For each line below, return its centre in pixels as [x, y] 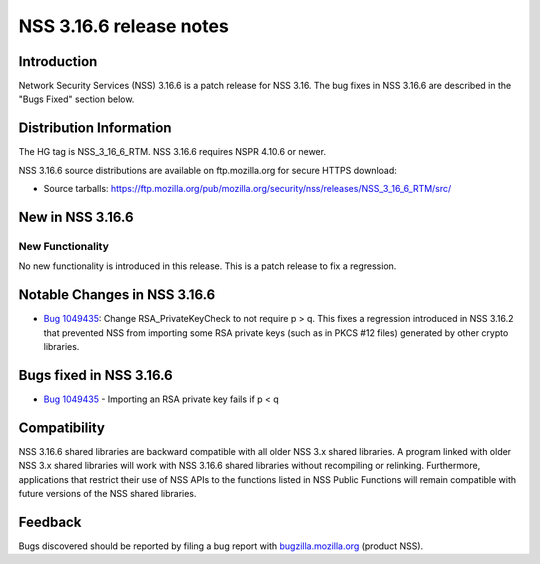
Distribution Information [95, 128]
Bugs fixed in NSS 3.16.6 [96, 375]
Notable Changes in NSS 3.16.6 [117, 295]
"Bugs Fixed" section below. [76, 99]
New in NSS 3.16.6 [76, 216]
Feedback [50, 521]
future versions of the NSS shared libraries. [107, 493]
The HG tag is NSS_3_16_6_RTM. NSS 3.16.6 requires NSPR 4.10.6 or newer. [172, 152]
